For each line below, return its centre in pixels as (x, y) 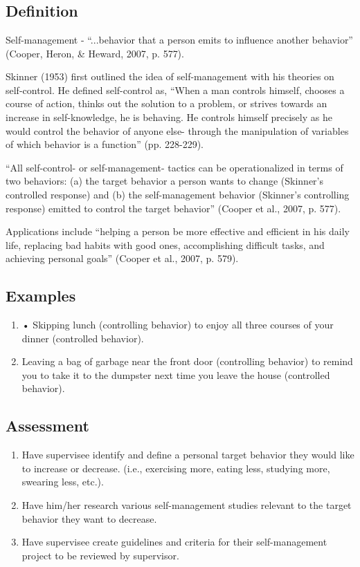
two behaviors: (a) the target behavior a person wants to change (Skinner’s (165, 181)
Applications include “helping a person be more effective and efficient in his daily (178, 231)
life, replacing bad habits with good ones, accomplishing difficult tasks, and (165, 244)
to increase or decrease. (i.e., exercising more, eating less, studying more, (176, 468)
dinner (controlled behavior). (83, 338)
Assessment (47, 426)
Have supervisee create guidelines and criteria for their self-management (174, 542)
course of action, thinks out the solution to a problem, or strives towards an (166, 103)
